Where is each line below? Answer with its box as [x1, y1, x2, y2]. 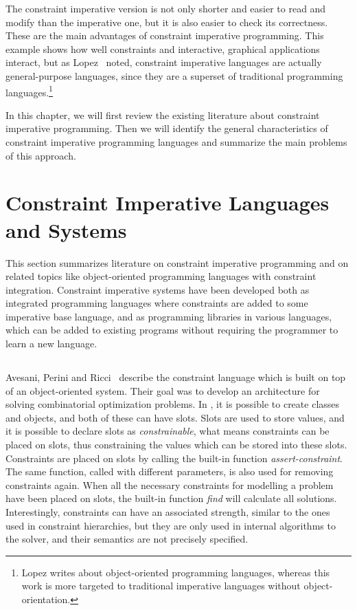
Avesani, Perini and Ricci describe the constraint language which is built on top [5, 370, 346, 384]
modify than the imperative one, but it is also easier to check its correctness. [5, 14, 328, 29]
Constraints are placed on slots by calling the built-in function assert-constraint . [5, 450, 343, 465]
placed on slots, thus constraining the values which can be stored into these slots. [5, 437, 347, 452]
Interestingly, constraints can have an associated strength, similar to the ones [5, 504, 330, 519]
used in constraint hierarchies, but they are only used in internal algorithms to [5, 518, 336, 532]
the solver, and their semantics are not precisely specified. [5, 532, 249, 546]
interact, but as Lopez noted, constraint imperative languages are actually [5, 55, 322, 69]
